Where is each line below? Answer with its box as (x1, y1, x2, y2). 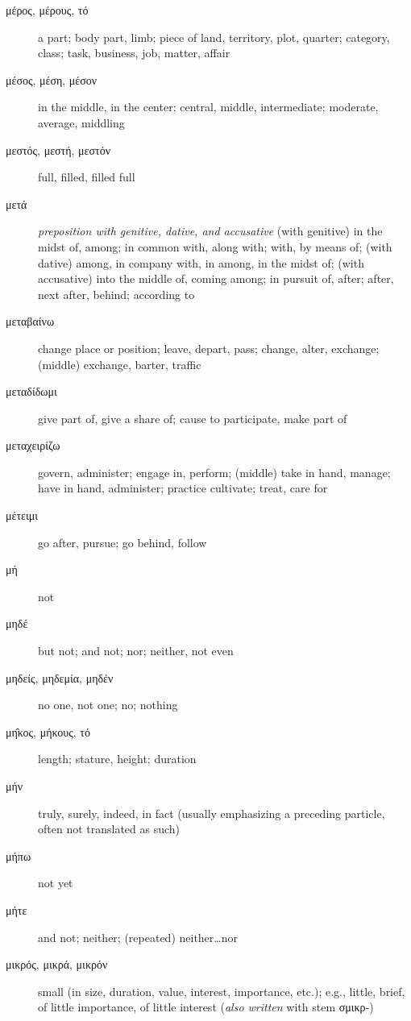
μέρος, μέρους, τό (6, 2, 89, 18)
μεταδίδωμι (6, 383, 57, 400)
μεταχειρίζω (6, 437, 60, 454)
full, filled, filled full (38, 168, 135, 185)
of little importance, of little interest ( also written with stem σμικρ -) (38, 998, 374, 1015)
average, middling (38, 114, 125, 131)
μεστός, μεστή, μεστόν (6, 141, 110, 158)
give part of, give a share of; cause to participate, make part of (38, 409, 347, 426)
